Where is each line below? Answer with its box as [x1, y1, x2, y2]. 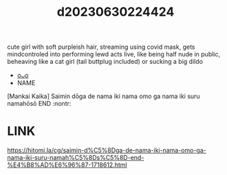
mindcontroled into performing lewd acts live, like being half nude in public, [7, 50, 221, 58]
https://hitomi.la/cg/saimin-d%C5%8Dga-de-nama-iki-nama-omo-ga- [7, 146, 206, 154]
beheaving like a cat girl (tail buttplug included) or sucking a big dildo [7, 58, 203, 66]
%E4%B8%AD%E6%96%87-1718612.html [7, 161, 127, 169]
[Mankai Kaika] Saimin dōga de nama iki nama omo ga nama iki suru [7, 92, 201, 100]
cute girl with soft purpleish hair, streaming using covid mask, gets [7, 43, 195, 51]
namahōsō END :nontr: [7, 100, 72, 108]
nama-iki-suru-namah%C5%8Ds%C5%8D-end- [7, 154, 144, 162]
